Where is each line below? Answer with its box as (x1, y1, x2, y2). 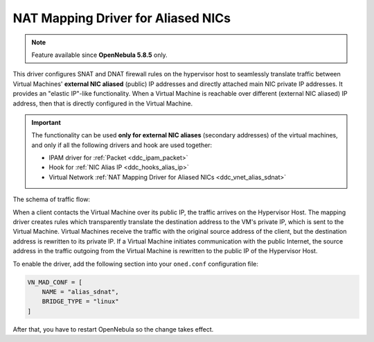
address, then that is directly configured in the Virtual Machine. (12, 99, 193, 108)
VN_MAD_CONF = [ (27, 278, 83, 286)
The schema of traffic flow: (12, 195, 90, 204)
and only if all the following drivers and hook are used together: (31, 141, 213, 149)
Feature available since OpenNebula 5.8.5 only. (31, 51, 168, 59)
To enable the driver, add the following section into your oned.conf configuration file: (12, 259, 259, 268)
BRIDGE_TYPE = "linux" (42, 298, 119, 305)
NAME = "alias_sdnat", (42, 288, 119, 296)
